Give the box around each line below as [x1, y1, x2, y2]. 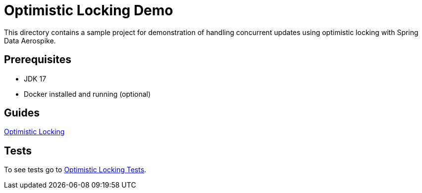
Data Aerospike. [4, 36, 56, 45]
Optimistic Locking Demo [4, 2, 173, 19]
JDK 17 [24, 74, 47, 83]
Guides [4, 107, 40, 119]
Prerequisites [4, 53, 71, 66]
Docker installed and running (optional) [24, 89, 151, 98]
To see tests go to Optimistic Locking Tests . [4, 165, 147, 174]
